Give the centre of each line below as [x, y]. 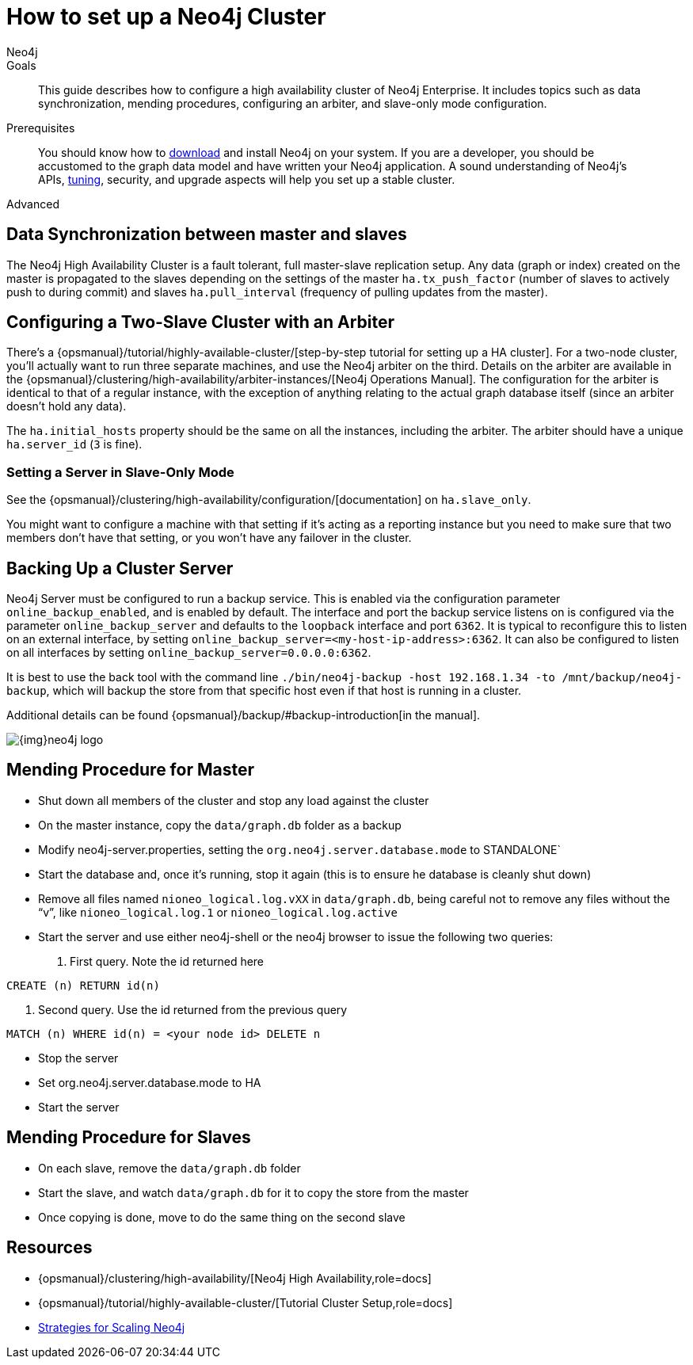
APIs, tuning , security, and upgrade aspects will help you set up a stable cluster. [247, 179]
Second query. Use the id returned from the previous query [193, 1009]
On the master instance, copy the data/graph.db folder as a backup [220, 825]
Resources [49, 1248]
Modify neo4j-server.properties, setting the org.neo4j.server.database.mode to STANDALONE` [300, 849]
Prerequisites [41, 128]
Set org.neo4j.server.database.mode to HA [150, 1082]
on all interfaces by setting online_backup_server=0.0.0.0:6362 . [189, 653]
